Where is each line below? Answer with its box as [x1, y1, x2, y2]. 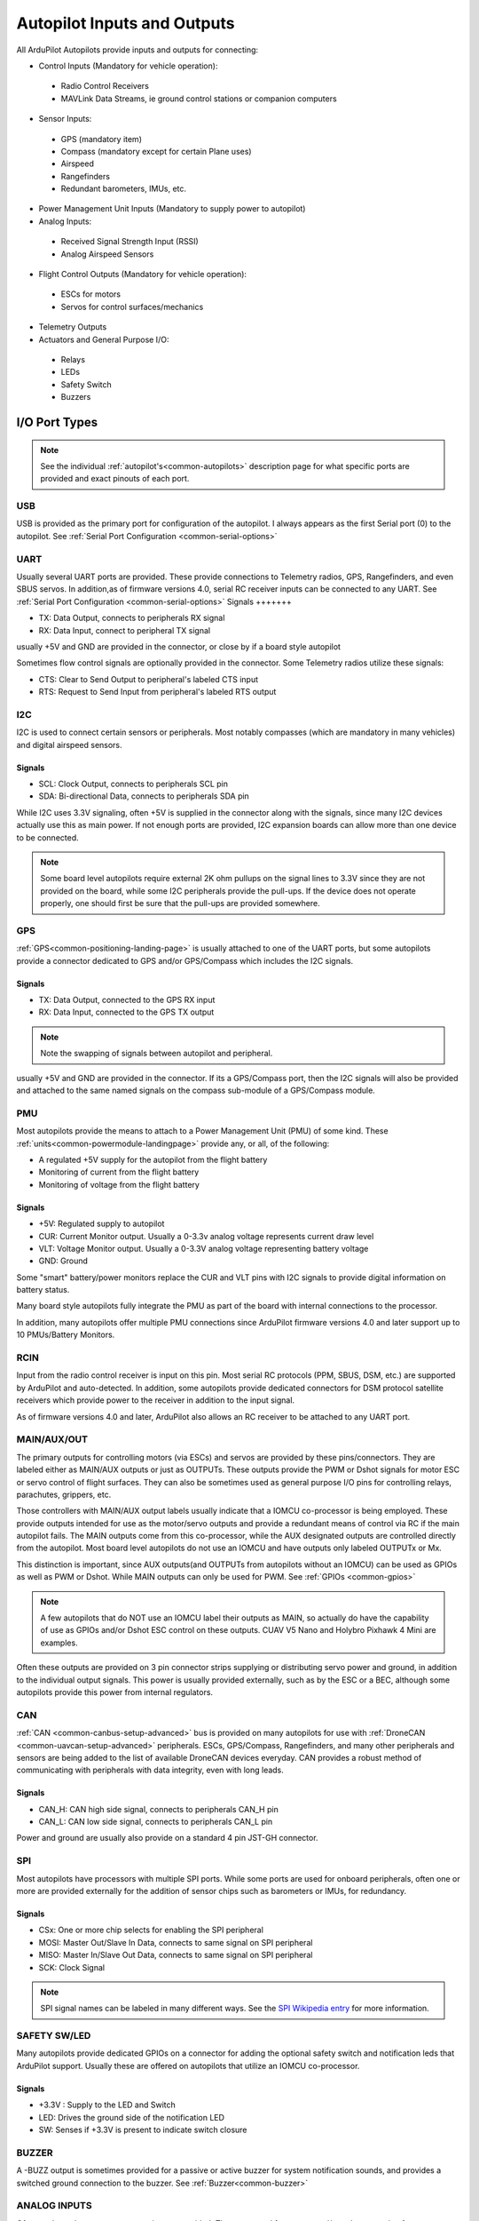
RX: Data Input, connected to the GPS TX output [38, 1007, 215, 1017]
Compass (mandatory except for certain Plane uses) [60, 146, 252, 156]
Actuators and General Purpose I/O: [38, 334, 169, 345]
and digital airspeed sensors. [16, 739, 123, 750]
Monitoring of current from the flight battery [38, 1166, 200, 1177]
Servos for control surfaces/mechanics [60, 301, 204, 312]
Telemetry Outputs [38, 322, 107, 332]
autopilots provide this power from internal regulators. [16, 1686, 213, 1697]
